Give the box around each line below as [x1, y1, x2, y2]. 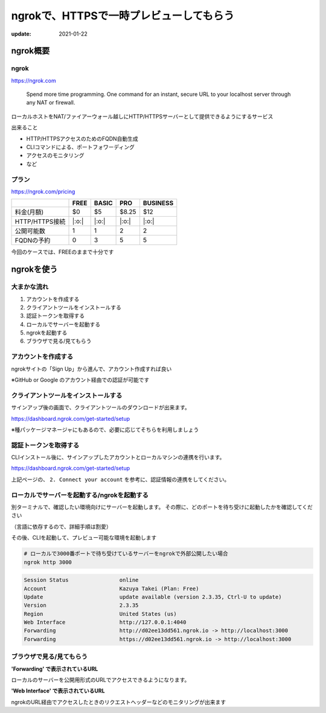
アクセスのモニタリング [26, 152, 85, 159]
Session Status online [24, 577, 139, 584]
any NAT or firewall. [26, 99, 75, 106]
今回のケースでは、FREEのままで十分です [11, 248, 114, 256]
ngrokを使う [11, 264, 58, 275]
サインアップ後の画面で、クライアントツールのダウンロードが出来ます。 [11, 404, 190, 411]
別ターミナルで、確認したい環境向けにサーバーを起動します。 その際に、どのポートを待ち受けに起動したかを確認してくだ [11, 503, 313, 510]
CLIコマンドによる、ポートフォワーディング [26, 144, 135, 151]
